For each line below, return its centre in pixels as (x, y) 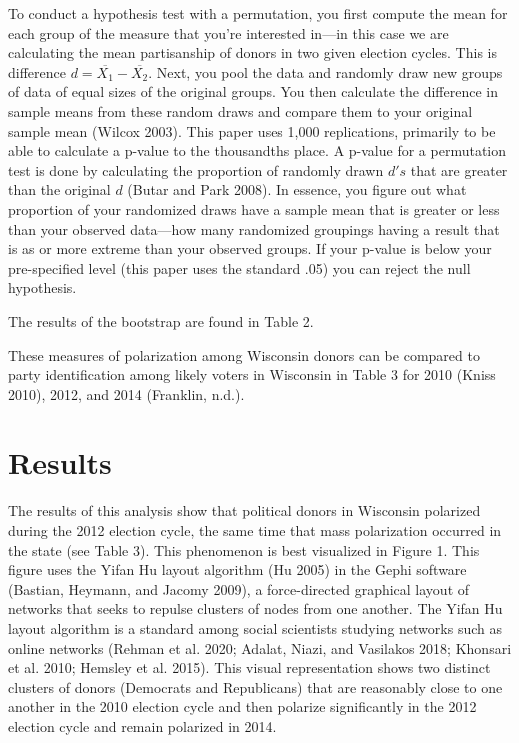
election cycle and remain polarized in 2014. (142, 725)
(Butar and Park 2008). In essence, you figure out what (297, 189)
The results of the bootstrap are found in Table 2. (161, 320)
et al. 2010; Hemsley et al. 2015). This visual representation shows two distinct (249, 667)
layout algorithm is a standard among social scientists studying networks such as (255, 627)
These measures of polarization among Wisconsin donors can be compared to (244, 354)
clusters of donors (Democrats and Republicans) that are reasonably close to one (255, 686)
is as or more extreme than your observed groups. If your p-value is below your (250, 248)
